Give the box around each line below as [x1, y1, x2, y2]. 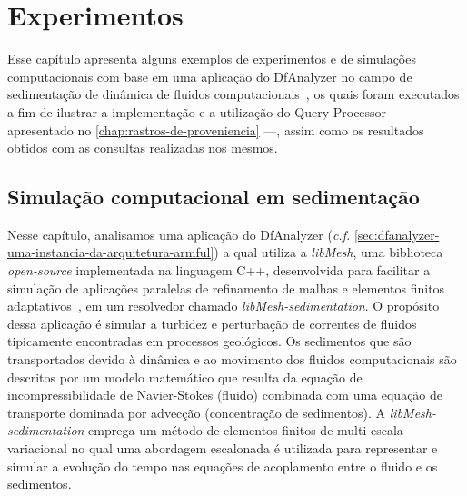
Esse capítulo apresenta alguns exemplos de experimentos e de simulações [7, 49, 416, 68]
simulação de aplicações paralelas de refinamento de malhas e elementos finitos [7, 278, 445, 297]
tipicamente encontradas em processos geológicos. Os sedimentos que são [7, 332, 412, 351]
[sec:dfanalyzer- [353, 224, 440, 243]
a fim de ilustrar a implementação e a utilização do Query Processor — [7, 102, 403, 121]
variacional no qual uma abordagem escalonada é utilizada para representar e [7, 439, 438, 458]
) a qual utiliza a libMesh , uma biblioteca [214, 243, 443, 262]
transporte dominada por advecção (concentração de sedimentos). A [7, 402, 386, 422]
